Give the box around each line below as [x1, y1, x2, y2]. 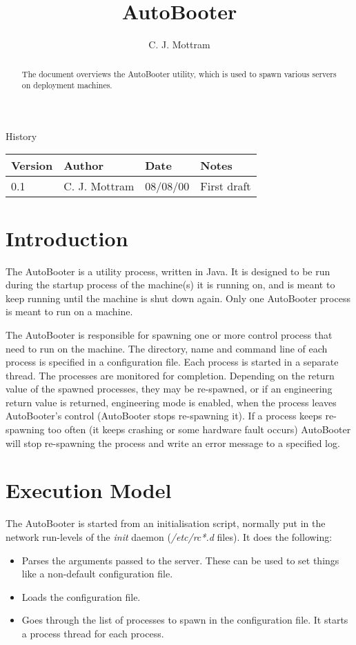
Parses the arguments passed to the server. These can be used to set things [21, 553, 339, 567]
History [6, 128, 37, 143]
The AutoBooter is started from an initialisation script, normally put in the [6, 516, 326, 530]
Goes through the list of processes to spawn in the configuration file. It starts [21, 613, 348, 627]
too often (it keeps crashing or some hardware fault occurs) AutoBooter [48, 422, 351, 437]
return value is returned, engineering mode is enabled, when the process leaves [6, 395, 337, 409]
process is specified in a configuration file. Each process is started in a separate [6, 355, 339, 369]
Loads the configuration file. [21, 589, 141, 604]
